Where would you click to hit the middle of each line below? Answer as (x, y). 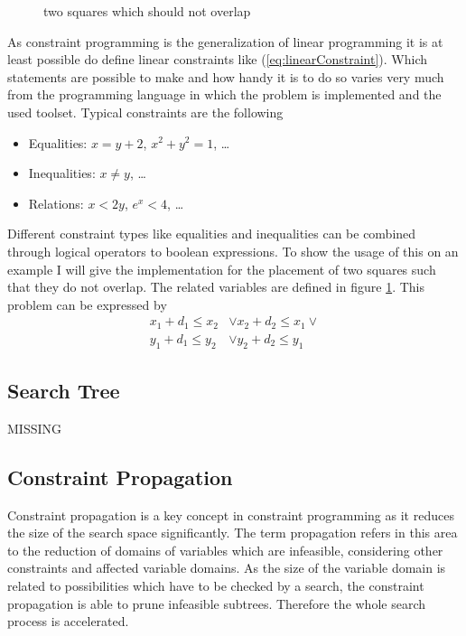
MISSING (35, 428)
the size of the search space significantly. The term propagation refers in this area (233, 533)
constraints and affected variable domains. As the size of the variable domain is (227, 568)
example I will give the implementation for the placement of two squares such (222, 269)
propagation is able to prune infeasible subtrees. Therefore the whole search (217, 603)
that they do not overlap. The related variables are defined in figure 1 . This (216, 287)
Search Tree (64, 391)
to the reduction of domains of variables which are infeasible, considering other (225, 550)
